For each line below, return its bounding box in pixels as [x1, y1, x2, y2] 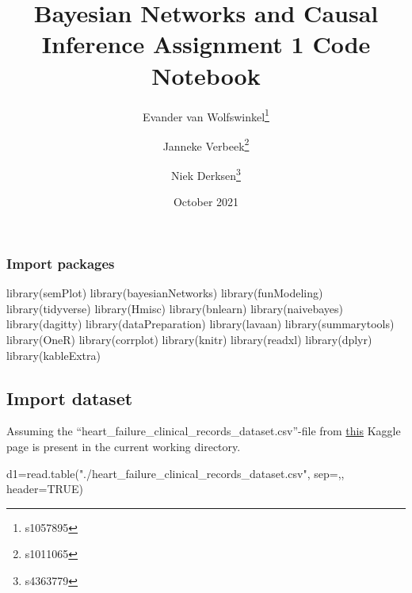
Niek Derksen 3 [171, 165, 241, 183]
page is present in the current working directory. [6, 438, 241, 454]
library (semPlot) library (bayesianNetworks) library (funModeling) [6, 285, 323, 301]
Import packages [6, 253, 115, 273]
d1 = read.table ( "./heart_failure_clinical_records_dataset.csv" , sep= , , [6, 465, 345, 481]
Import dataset [6, 385, 133, 410]
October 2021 [173, 193, 239, 210]
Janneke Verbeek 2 [162, 135, 250, 154]
